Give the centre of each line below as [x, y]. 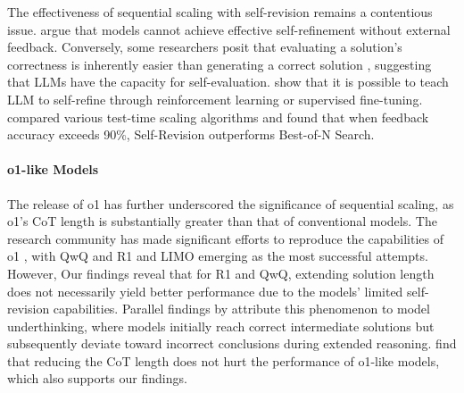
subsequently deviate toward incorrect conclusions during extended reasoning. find [232, 343]
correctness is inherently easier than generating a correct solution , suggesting [220, 64]
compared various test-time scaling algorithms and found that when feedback [218, 117]
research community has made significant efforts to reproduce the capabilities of [225, 238]
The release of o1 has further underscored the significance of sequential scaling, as [231, 203]
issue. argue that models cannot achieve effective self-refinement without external [229, 29]
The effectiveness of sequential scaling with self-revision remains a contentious [220, 12]
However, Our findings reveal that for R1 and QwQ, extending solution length [221, 273]
